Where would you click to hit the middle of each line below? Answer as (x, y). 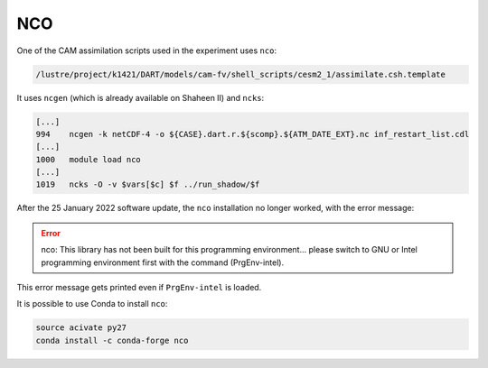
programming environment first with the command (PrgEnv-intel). (163, 262)
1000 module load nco (89, 159)
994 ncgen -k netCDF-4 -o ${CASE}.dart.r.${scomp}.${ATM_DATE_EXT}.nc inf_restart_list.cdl (253, 134)
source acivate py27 (81, 328)
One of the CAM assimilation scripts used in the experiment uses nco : (147, 51)
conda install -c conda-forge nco (112, 340)
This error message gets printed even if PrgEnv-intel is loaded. (139, 287)
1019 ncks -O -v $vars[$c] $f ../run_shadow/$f (148, 184)
